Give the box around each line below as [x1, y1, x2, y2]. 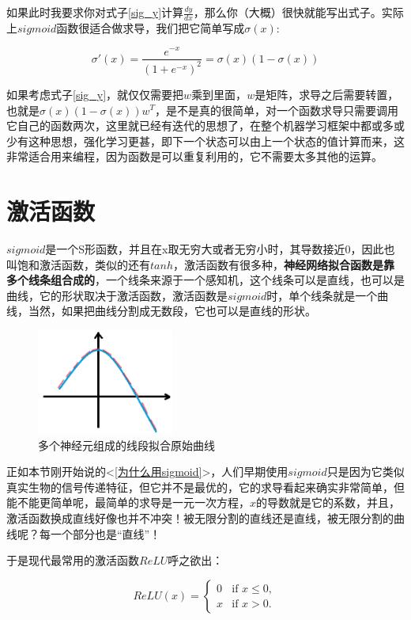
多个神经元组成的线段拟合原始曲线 [38, 436, 215, 453]
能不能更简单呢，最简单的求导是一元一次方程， [6, 494, 250, 511]
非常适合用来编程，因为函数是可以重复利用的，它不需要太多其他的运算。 [6, 148, 383, 165]
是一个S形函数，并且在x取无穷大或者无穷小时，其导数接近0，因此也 [45, 241, 395, 257]
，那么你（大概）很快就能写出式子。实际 [193, 4, 404, 20]
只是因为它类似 [326, 463, 405, 480]
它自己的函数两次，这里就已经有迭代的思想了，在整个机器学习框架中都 [6, 117, 371, 134]
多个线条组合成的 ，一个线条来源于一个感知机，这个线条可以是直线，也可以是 [6, 272, 405, 288]
